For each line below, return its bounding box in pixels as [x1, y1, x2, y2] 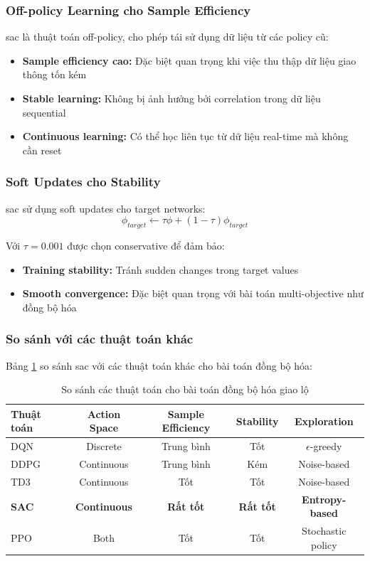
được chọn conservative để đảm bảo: [67, 237, 225, 252]
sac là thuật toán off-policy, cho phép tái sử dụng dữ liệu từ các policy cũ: [6, 29, 329, 44]
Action [87, 406, 121, 421]
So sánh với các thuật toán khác [6, 330, 194, 348]
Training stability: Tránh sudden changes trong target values [22, 262, 299, 277]
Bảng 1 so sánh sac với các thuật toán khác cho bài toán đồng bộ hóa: [6, 358, 312, 373]
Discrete [86, 439, 122, 454]
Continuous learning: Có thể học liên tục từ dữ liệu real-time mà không [22, 129, 349, 144]
